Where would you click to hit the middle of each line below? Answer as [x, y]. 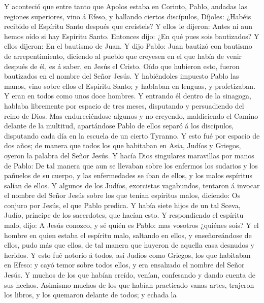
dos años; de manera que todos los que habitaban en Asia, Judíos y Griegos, [123, 145]
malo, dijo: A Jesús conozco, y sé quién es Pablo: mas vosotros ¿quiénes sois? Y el [131, 225]
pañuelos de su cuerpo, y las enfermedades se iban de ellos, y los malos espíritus [128, 175]
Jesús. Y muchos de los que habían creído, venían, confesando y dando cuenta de [130, 275]
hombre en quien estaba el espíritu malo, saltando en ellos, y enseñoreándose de [128, 235]
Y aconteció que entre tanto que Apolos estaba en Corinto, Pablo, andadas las [126, 6]
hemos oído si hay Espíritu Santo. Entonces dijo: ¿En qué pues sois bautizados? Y [132, 36]
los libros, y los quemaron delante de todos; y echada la [90, 295]
